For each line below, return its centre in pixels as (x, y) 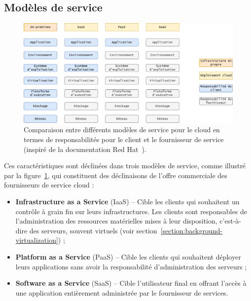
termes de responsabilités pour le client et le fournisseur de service (124, 139)
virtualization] (37, 240)
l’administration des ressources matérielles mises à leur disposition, (116, 221)
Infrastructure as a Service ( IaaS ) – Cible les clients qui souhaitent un (127, 201)
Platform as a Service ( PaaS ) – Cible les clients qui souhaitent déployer (128, 256)
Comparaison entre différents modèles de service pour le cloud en (122, 130)
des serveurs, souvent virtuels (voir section (93, 230)
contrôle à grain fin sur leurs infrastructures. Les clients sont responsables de (131, 211)
